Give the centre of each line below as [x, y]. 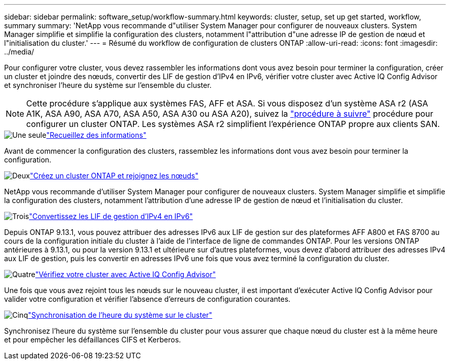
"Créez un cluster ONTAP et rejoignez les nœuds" [114, 176]
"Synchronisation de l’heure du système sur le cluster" [120, 315]
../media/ [19, 52]
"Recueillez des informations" [96, 135]
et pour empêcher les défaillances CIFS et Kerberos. [93, 340]
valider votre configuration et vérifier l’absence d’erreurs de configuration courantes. [147, 299]
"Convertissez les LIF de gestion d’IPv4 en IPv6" [111, 216]
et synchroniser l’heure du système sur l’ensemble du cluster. [108, 85]
